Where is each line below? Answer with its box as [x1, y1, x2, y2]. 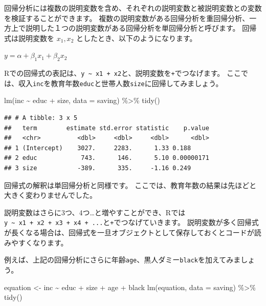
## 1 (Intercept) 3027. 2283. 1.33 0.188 [4, 144, 191, 152]
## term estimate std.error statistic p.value [4, 124, 209, 132]
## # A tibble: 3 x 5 [4, 114, 78, 122]
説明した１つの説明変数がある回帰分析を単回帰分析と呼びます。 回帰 [25, 23, 257, 33]
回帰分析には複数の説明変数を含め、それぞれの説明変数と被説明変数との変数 [4, 3, 262, 13]
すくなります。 [18, 237, 68, 248]
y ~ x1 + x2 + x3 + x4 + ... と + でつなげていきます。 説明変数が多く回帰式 [4, 217, 259, 228]
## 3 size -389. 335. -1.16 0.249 [4, 165, 191, 172]
